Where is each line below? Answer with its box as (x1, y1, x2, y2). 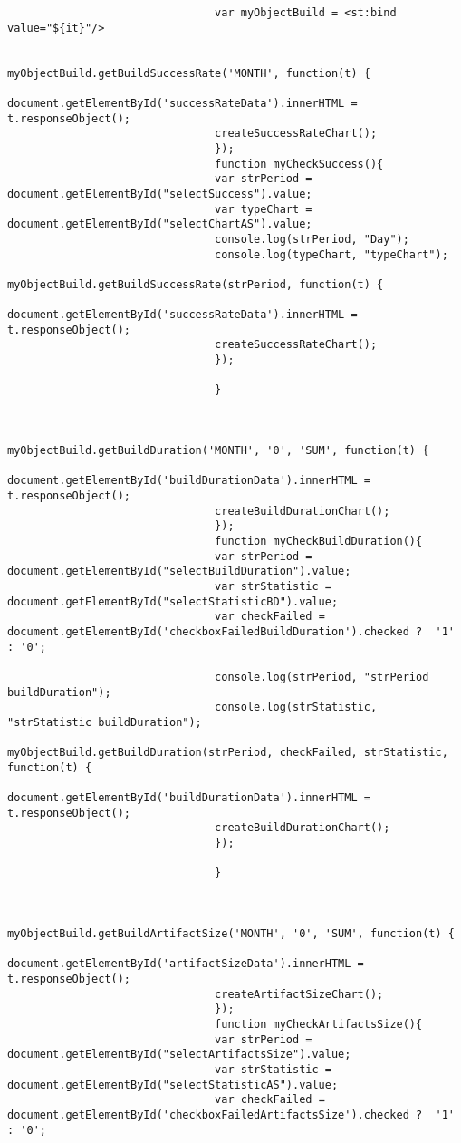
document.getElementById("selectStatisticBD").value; (7, 595, 339, 608)
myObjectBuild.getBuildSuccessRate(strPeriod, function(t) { (7, 277, 384, 291)
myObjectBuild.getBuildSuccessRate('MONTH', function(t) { (7, 66, 370, 80)
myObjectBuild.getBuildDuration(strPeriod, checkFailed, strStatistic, (7, 746, 448, 760)
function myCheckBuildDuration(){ (215, 534, 423, 547)
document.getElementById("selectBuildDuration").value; (7, 565, 351, 578)
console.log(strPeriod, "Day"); (215, 232, 409, 246)
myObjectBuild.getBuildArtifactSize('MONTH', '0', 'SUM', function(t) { (7, 927, 455, 941)
